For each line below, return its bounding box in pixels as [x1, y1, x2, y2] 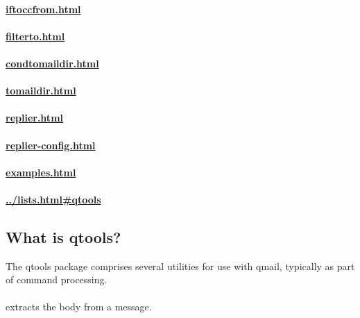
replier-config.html [6, 137, 96, 152]
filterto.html [6, 28, 65, 43]
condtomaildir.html [6, 56, 99, 70]
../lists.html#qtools [6, 192, 101, 206]
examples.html [6, 165, 76, 179]
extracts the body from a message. [6, 299, 152, 314]
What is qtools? [6, 226, 121, 247]
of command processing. [6, 272, 108, 287]
